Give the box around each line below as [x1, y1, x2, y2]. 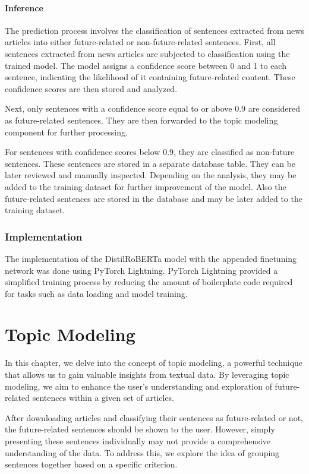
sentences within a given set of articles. [32, 391, 175, 404]
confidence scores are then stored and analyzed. [5, 82, 178, 94]
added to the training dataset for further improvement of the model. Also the [5, 180, 286, 192]
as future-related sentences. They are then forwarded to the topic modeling [5, 113, 278, 126]
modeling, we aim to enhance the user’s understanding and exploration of [5, 380, 272, 392]
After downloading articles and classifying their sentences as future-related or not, [5, 411, 303, 424]
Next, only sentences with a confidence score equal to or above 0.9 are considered [5, 102, 301, 115]
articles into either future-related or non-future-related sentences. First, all [5, 36, 276, 48]
